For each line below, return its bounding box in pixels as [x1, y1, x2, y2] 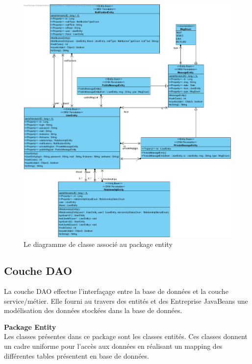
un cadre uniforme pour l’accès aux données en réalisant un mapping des [4, 340, 223, 351]
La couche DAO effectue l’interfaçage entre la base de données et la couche [4, 286, 228, 296]
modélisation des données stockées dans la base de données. [4, 305, 182, 315]
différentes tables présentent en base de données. [4, 350, 149, 361]
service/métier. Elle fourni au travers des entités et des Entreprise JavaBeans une [4, 295, 248, 306]
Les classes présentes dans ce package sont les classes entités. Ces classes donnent [4, 331, 248, 341]
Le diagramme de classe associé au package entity [24, 239, 173, 249]
